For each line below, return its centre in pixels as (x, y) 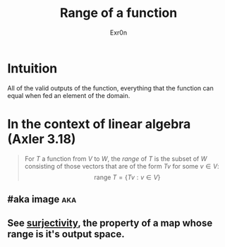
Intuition (32, 68)
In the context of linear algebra (99, 124)
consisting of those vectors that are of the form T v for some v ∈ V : (122, 166)
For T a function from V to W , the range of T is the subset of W (116, 158)
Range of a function (118, 13)
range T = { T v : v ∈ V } (127, 177)
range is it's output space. (66, 234)
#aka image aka (42, 199)
